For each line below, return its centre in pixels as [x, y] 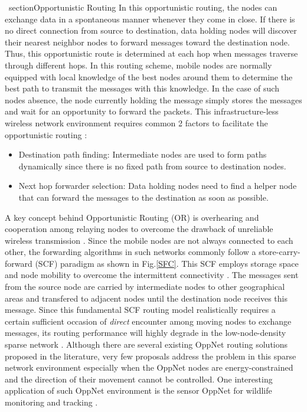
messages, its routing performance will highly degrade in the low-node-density [146, 333]
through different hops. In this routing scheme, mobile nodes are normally [138, 65]
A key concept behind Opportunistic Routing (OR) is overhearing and [132, 217]
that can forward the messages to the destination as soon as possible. [143, 197]
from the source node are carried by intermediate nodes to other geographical [145, 287]
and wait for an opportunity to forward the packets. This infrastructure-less [142, 111]
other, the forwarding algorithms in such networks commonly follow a [130, 252]
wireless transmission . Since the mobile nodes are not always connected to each [149, 240]
